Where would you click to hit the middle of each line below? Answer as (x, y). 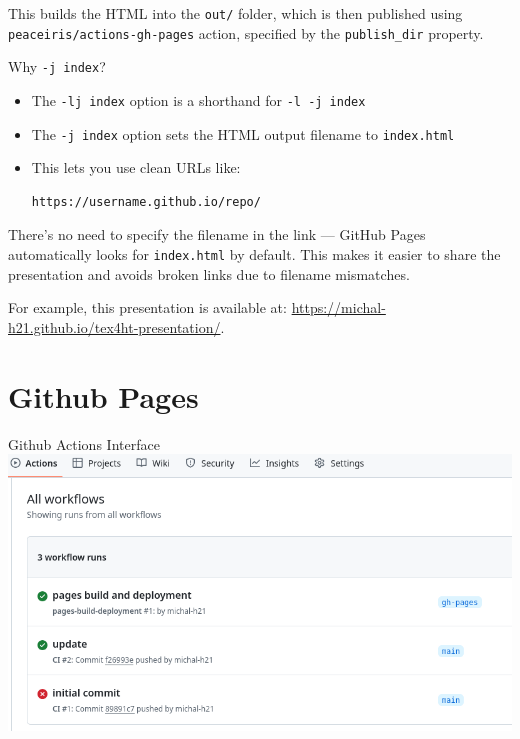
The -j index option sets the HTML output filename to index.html (243, 133)
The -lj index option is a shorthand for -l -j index (198, 99)
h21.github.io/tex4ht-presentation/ (114, 326)
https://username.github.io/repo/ (146, 201)
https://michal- (338, 307)
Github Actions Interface (84, 443)
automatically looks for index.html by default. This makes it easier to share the (254, 254)
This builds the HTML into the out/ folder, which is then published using (235, 13)
